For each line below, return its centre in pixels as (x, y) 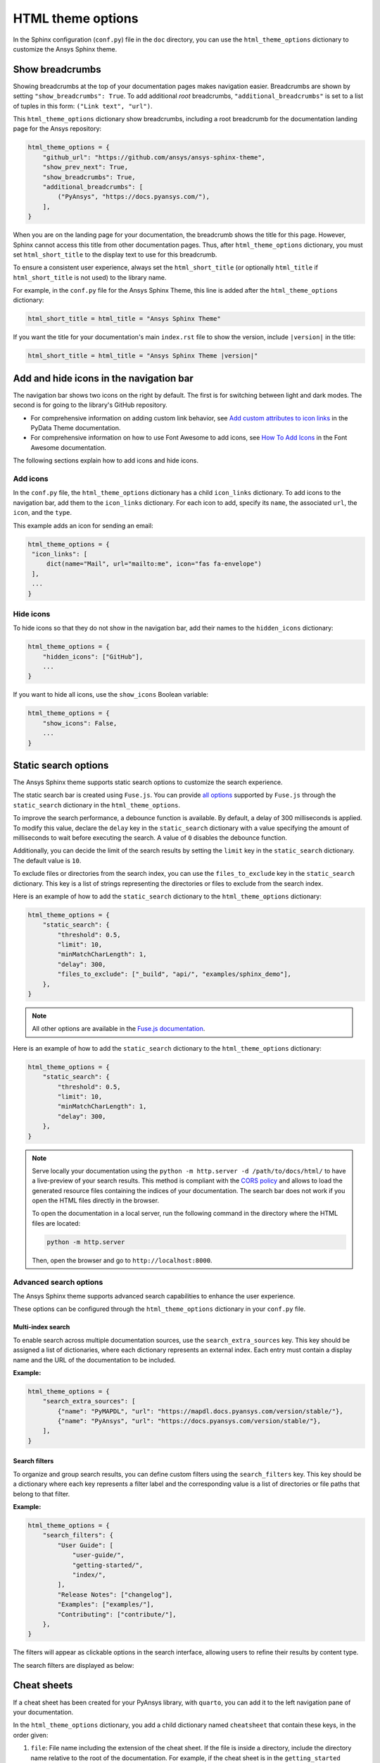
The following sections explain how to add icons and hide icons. (106, 460)
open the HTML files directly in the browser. (96, 1201)
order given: (31, 1735)
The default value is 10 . (47, 860)
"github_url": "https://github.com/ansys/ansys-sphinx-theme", (154, 157)
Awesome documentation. (69, 447)
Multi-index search (42, 1327)
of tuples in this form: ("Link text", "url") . (83, 106)
